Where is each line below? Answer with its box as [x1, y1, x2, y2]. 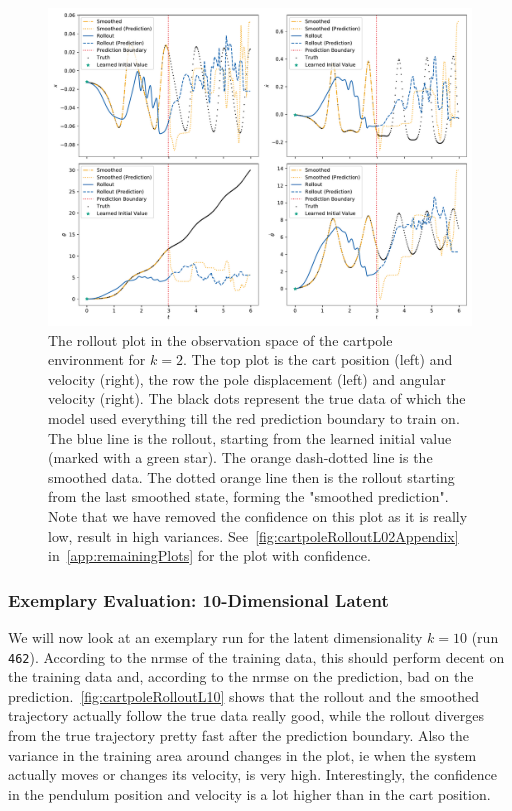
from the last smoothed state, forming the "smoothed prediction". [48, 486, 449, 507]
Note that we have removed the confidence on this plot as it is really [48, 505, 468, 526]
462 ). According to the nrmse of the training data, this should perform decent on [8, 646, 505, 667]
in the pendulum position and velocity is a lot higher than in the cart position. [8, 783, 491, 804]
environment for [48, 349, 146, 370]
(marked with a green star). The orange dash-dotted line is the [48, 447, 433, 468]
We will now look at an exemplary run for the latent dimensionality [8, 626, 423, 647]
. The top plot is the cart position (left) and [182, 349, 453, 370]
